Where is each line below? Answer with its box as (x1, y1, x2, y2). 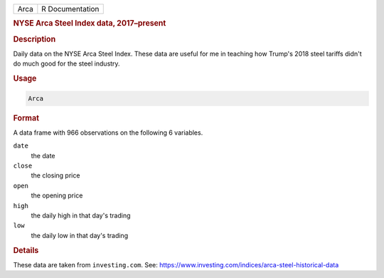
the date (31, 151, 55, 160)
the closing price (31, 171, 80, 180)
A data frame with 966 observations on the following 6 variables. (13, 128, 203, 137)
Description (13, 34, 56, 44)
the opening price (31, 191, 83, 200)
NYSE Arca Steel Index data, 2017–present (13, 19, 166, 29)
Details (13, 245, 39, 255)
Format (13, 113, 39, 123)
